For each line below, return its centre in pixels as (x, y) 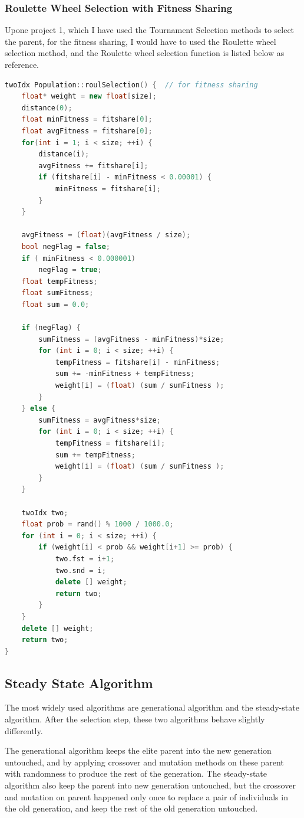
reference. (22, 64)
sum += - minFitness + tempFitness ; (125, 374)
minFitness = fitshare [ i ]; (108, 189)
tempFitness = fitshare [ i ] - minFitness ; (138, 362)
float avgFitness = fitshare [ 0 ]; (87, 131)
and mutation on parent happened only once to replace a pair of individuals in (146, 796)
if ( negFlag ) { (51, 328)
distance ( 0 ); (47, 108)
